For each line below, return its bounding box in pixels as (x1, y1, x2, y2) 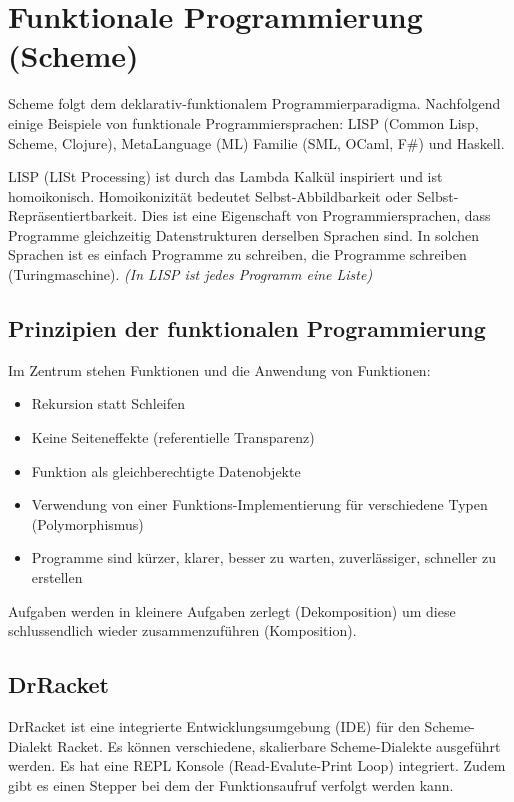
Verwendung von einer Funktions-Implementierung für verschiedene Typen (31, 494, 488, 515)
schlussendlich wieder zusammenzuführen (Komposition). (8, 620, 357, 641)
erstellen (31, 567, 83, 588)
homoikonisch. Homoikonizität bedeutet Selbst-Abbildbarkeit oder (8, 185, 413, 206)
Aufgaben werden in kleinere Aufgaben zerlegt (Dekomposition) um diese (8, 600, 456, 621)
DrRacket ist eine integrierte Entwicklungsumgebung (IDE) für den (8, 716, 420, 736)
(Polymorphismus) (31, 513, 144, 534)
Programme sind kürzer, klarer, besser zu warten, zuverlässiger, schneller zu (31, 547, 497, 568)
